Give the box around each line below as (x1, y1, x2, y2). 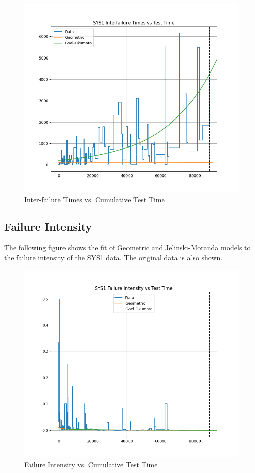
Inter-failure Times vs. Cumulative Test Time (24, 194, 165, 204)
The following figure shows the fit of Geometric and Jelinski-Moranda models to (4, 242, 251, 253)
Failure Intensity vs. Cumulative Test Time (24, 459, 158, 470)
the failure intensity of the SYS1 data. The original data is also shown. (4, 252, 223, 262)
